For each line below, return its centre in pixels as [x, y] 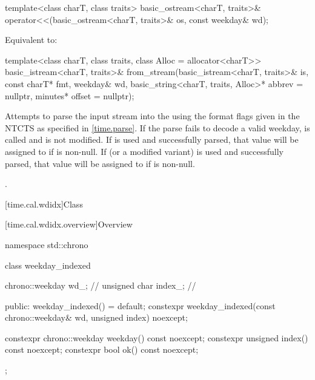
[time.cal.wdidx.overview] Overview [69, 224]
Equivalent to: [31, 40]
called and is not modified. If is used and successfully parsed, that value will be [152, 139]
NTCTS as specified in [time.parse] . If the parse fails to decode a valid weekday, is [157, 127]
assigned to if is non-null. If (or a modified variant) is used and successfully [144, 151]
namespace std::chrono [47, 244]
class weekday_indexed [48, 265]
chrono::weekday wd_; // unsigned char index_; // [101, 285]
